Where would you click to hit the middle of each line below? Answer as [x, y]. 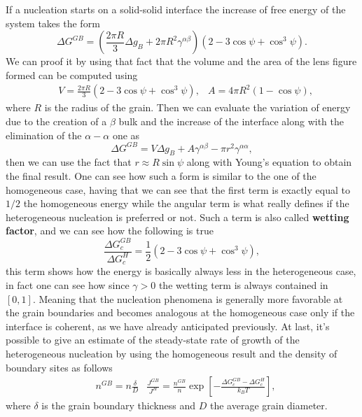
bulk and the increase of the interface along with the [231, 121]
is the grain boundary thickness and [119, 405]
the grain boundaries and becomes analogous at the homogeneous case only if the [180, 312]
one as [126, 135]
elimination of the [44, 135]
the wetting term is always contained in [243, 285]
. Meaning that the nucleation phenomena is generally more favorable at [188, 298]
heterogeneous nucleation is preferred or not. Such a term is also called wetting [177, 217]
